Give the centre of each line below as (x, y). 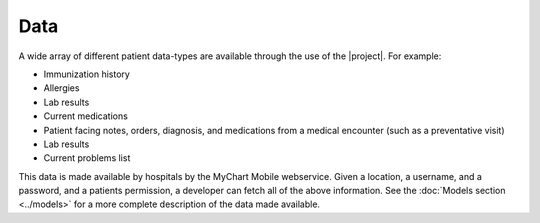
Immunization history (86, 74)
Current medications (86, 116)
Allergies (61, 88)
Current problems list (87, 158)
